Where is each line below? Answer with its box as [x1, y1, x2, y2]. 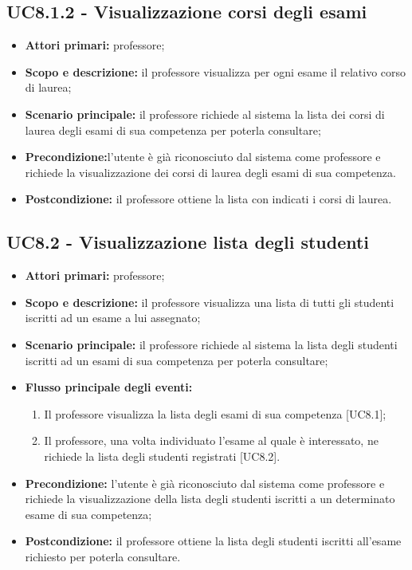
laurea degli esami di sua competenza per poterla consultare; [25, 121, 321, 138]
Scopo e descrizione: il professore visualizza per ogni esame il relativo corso [25, 63, 406, 80]
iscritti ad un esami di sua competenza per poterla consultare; [25, 352, 328, 368]
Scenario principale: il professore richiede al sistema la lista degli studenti [25, 336, 398, 352]
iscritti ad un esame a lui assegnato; [25, 309, 201, 326]
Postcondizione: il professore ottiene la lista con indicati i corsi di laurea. [25, 191, 392, 207]
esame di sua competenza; [25, 505, 152, 522]
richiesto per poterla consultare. [25, 548, 181, 564]
